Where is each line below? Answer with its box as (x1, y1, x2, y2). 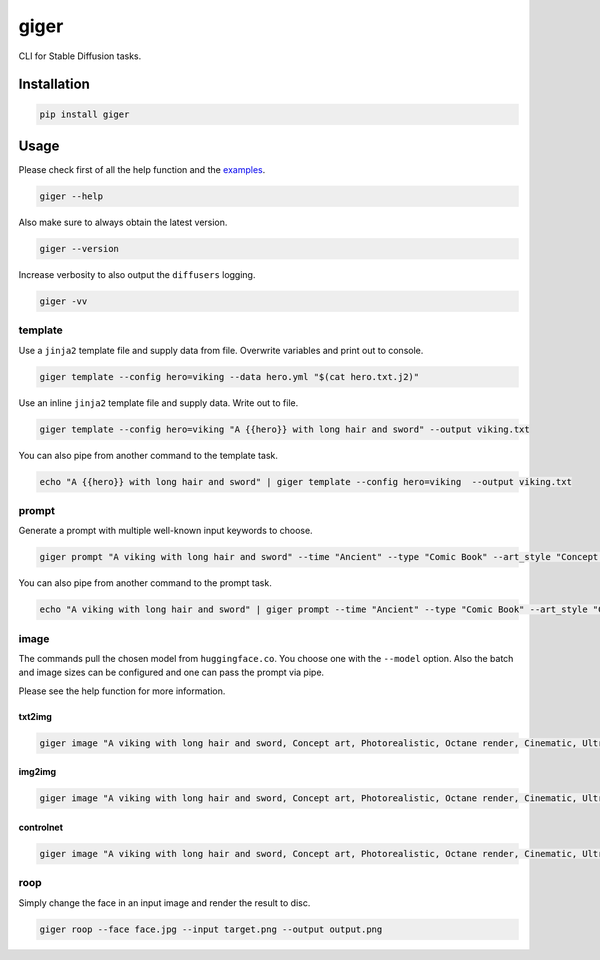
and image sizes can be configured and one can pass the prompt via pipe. (18, 666, 325, 679)
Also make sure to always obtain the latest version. (18, 216, 228, 229)
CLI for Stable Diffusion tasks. (18, 50, 142, 62)
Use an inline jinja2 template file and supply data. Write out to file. (18, 396, 299, 409)
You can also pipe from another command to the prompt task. (18, 577, 272, 589)
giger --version (39, 243, 120, 254)
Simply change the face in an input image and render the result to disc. (18, 896, 311, 909)
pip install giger (39, 108, 130, 120)
